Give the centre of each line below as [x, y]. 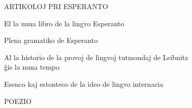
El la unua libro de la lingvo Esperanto [64, 23]
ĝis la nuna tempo [32, 67]
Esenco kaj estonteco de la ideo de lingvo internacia [84, 84]
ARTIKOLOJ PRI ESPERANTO [56, 6]
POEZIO [18, 101]
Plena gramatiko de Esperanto [51, 40]
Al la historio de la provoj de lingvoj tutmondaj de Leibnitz [96, 57]
